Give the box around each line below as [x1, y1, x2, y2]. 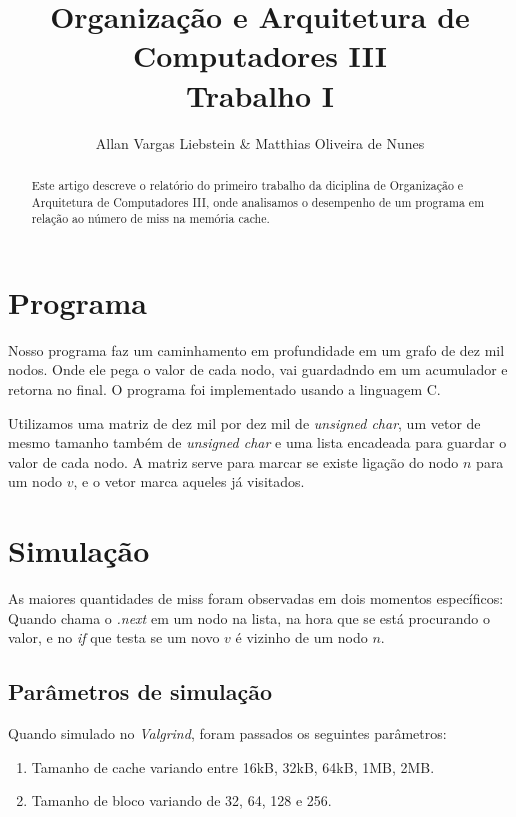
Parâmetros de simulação [8, 676, 273, 707]
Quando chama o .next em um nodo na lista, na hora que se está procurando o [8, 607, 490, 628]
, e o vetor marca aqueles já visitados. [73, 471, 305, 492]
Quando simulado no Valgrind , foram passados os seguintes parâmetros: [8, 723, 447, 744]
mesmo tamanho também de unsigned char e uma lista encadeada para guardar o [8, 432, 507, 453]
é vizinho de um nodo [235, 627, 368, 648]
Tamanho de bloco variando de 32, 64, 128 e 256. [31, 790, 332, 811]
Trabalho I [185, 74, 335, 115]
